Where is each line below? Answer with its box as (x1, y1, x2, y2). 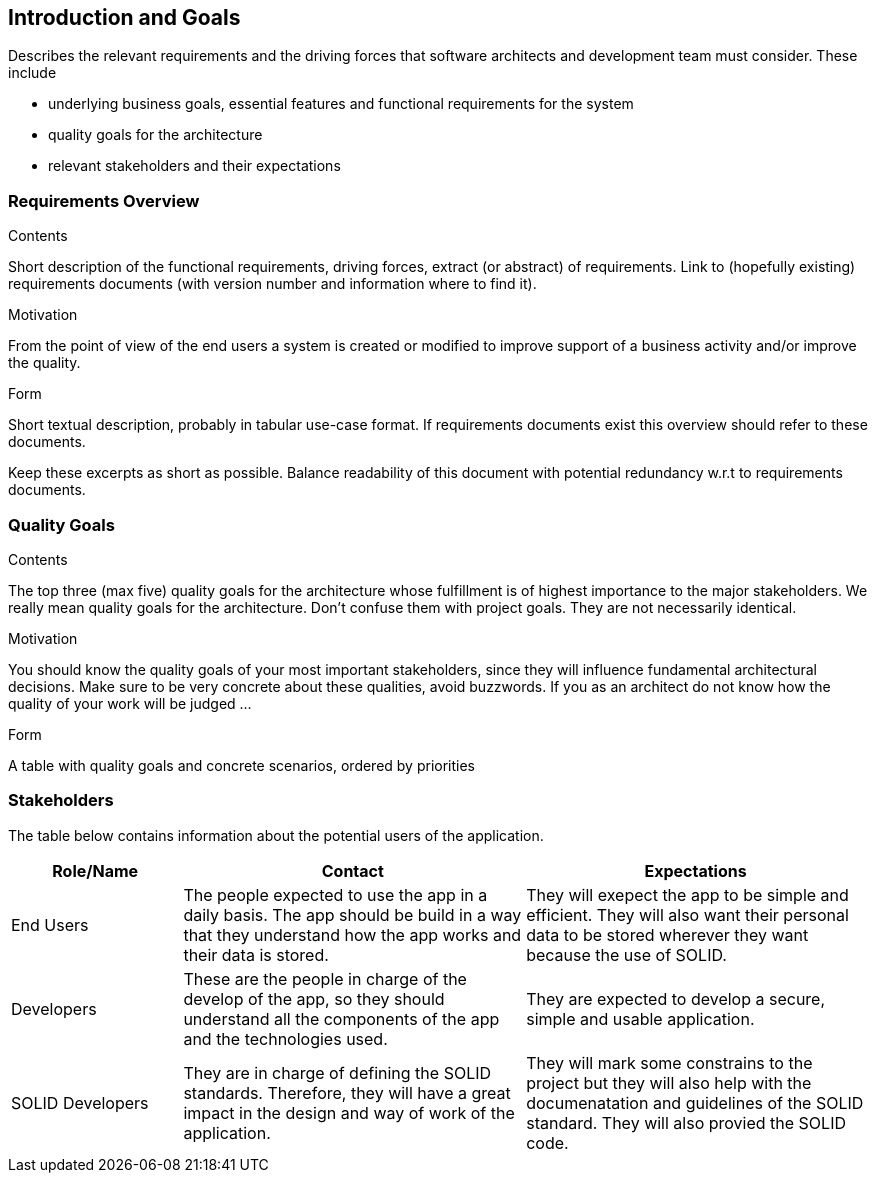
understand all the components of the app (183, 1008, 500, 1029)
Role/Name (52, 860, 139, 881)
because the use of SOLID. (526, 944, 727, 965)
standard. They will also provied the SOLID (526, 1112, 846, 1133)
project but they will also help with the (526, 1072, 812, 1093)
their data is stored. (183, 944, 329, 965)
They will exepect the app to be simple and (526, 884, 849, 905)
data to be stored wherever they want (526, 924, 809, 945)
